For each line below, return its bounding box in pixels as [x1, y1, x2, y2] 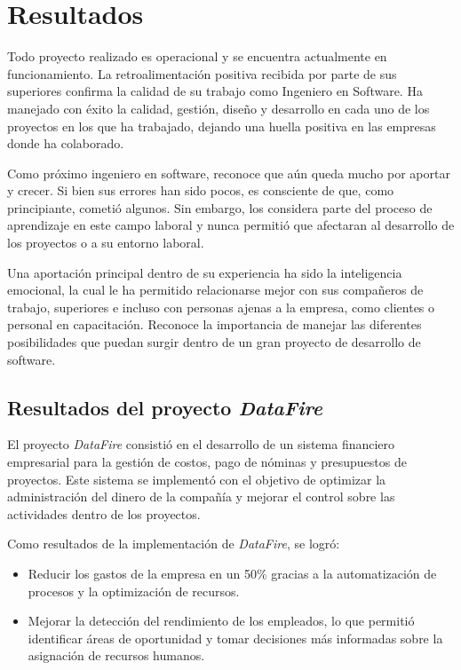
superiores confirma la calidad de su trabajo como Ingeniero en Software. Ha [7, 82, 423, 100]
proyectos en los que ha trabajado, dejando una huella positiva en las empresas [7, 116, 436, 135]
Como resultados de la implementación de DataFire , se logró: [7, 534, 340, 553]
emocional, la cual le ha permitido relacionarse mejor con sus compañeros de [7, 280, 424, 299]
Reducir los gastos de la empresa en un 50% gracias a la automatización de [28, 564, 437, 582]
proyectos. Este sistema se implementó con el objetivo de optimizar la [7, 469, 386, 488]
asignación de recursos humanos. [28, 646, 205, 665]
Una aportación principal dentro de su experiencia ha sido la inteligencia [7, 263, 402, 281]
